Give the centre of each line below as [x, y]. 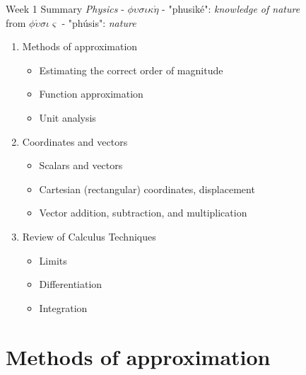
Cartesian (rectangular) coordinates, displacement [147, 189]
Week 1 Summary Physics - [65, 8]
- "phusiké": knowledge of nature [231, 8]
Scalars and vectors [81, 165]
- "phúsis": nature [99, 22]
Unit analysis [67, 117]
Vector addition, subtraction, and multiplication [143, 213]
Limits [53, 260]
